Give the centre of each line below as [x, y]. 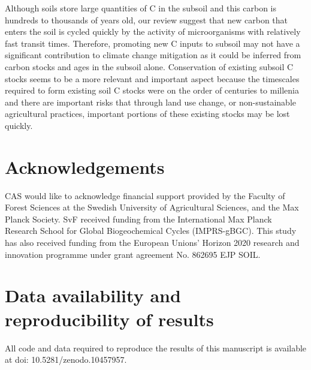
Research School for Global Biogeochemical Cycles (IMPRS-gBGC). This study [151, 231]
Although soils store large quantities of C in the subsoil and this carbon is [141, 8]
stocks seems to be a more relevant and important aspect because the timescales [152, 78]
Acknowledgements [85, 166]
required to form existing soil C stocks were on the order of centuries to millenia [152, 90]
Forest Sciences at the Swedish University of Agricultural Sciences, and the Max [152, 207]
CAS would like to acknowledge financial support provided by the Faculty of [145, 195]
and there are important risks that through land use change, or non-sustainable [150, 102]
